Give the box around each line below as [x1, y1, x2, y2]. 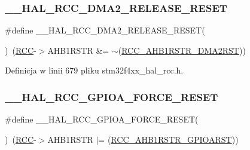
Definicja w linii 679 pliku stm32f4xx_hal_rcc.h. [5, 64, 184, 76]
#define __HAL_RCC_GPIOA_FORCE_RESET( [5, 113, 199, 125]
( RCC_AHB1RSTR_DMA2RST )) [118, 44, 246, 56]
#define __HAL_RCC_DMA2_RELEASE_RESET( [5, 24, 205, 36]
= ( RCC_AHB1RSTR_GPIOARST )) [98, 133, 239, 145]
